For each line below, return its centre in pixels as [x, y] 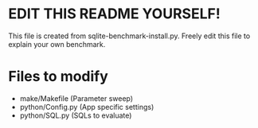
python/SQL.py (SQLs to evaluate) [76, 115]
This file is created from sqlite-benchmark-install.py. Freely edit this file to [129, 36]
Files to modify [59, 77]
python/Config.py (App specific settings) [87, 107]
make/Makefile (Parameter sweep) [76, 98]
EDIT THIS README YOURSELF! [114, 14]
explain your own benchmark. [57, 44]
